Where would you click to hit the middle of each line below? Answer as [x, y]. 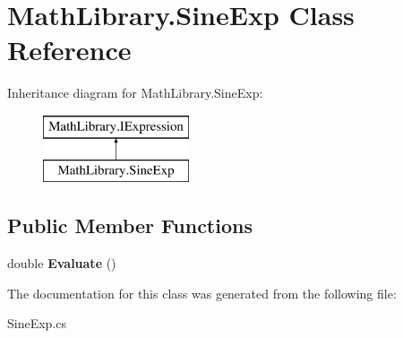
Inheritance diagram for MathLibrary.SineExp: [135, 93]
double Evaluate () [62, 263]
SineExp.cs [37, 323]
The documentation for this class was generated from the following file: [202, 293]
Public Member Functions [130, 225]
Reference [69, 50]
